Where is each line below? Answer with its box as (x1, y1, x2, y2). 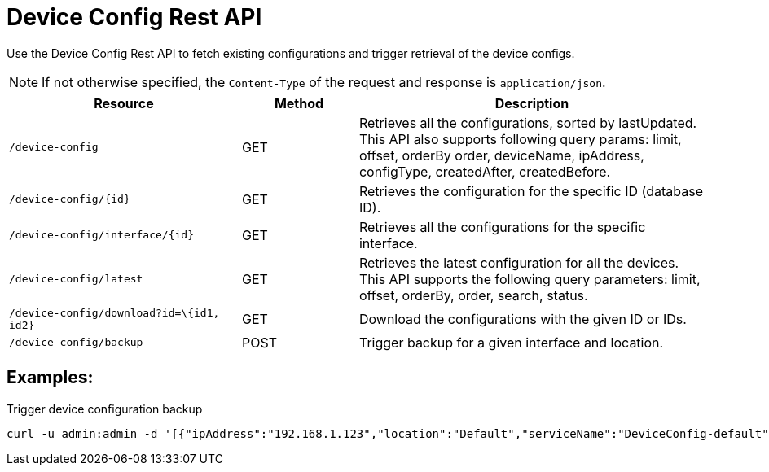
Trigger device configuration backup (7, 401, 203, 416)
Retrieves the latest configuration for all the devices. (358, 254, 679, 271)
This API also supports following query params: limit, (358, 130, 682, 147)
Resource (94, 94, 154, 111)
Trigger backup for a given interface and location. (358, 334, 664, 351)
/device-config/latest (9, 273, 143, 286)
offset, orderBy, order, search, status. (358, 286, 588, 304)
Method (274, 94, 324, 111)
